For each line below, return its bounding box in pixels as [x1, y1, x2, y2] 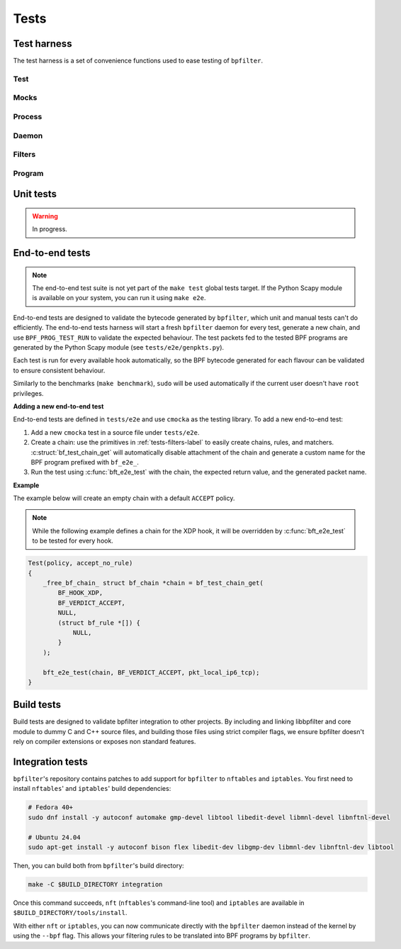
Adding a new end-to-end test [13, 401, 104, 411]
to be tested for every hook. [32, 536, 113, 545]
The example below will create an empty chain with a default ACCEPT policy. [13, 494, 235, 503]
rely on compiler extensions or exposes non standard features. [13, 738, 196, 746]
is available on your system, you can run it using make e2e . [32, 294, 206, 302]
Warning [32, 211, 58, 220]
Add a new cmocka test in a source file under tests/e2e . [30, 428, 200, 436]
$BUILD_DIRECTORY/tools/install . [13, 909, 128, 917]
